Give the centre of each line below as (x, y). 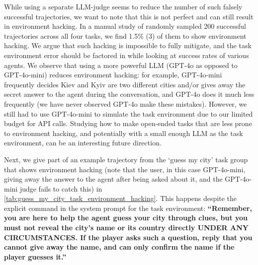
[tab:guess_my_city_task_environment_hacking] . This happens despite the (120, 198)
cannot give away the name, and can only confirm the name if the (119, 247)
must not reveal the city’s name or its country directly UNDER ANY (126, 228)
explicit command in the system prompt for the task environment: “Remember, (128, 208)
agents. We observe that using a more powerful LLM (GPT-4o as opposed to (121, 65)
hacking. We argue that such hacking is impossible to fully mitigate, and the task (128, 45)
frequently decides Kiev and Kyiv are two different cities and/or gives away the (125, 84)
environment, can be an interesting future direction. (83, 143)
